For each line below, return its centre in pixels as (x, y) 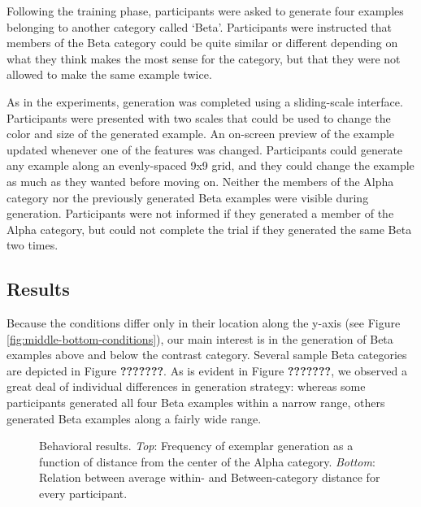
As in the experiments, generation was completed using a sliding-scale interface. (205, 101)
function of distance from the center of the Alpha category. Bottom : (207, 461)
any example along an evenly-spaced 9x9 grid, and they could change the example (210, 165)
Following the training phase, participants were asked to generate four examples (205, 11)
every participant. (83, 494)
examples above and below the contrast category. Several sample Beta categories (207, 355)
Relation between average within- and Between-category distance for (210, 477)
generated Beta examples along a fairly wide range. (134, 418)
